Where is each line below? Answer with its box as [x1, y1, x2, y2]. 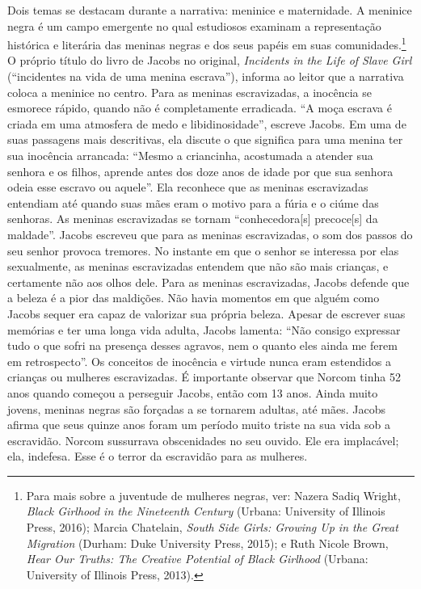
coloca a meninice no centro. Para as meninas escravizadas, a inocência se [7, 83, 372, 100]
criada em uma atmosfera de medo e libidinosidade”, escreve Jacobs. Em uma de [7, 115, 406, 132]
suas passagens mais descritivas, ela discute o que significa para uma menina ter [7, 131, 403, 148]
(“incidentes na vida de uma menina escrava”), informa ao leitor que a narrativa [7, 68, 404, 85]
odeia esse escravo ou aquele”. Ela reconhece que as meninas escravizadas [7, 179, 368, 196]
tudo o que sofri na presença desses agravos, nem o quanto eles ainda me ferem [7, 337, 398, 354]
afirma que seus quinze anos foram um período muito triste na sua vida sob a [7, 416, 390, 433]
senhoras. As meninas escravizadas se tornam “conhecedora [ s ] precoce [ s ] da [7, 210, 378, 227]
